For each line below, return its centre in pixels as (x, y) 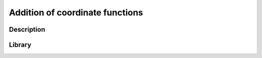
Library (20, 45)
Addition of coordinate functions (76, 12)
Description (27, 29)
